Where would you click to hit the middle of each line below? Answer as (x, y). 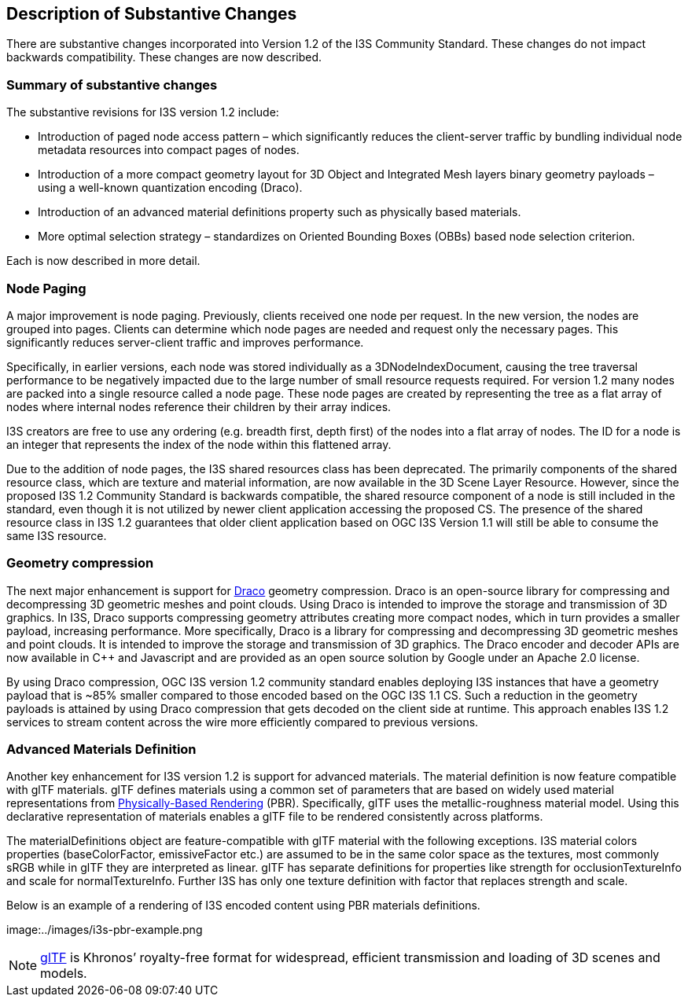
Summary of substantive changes (112, 85)
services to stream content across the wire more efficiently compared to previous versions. (243, 722)
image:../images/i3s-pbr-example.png (105, 930)
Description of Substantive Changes (152, 14)
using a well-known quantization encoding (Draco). (170, 188)
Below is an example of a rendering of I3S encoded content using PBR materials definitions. (243, 906)
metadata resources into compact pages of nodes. (169, 150)
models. (64, 974)
